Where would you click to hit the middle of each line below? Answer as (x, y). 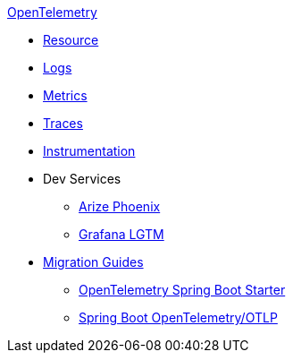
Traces (63, 123)
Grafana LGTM (121, 234)
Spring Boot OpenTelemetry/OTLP (178, 317)
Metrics (65, 95)
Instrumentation (89, 151)
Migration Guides (93, 262)
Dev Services (82, 179)
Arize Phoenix (120, 206)
